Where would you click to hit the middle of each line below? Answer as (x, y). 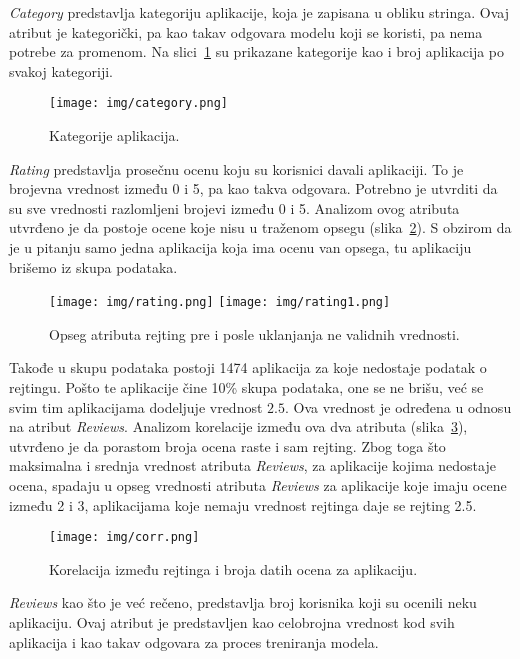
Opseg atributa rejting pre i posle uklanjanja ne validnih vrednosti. (254, 333)
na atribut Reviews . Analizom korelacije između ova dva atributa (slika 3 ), (238, 426)
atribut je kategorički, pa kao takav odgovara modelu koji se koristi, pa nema (246, 31)
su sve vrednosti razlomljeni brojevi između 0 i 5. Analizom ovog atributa (234, 207)
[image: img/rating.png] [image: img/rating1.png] (220, 302)
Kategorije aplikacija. (114, 135)
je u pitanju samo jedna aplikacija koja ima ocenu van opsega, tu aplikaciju (240, 247)
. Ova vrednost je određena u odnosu (398, 406)
